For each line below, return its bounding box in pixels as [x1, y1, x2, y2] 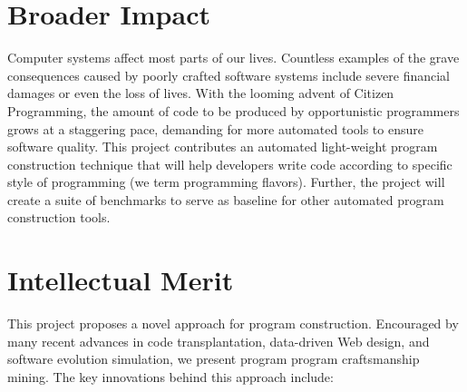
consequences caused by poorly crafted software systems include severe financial [7, 65, 450, 84]
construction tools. [7, 208, 111, 227]
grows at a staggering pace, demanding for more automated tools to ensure [7, 119, 423, 138]
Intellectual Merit [7, 261, 234, 299]
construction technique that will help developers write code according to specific [7, 154, 452, 173]
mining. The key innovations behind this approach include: [7, 367, 334, 386]
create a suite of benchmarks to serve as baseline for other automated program [7, 190, 444, 209]
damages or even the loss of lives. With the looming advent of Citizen [7, 83, 394, 103]
